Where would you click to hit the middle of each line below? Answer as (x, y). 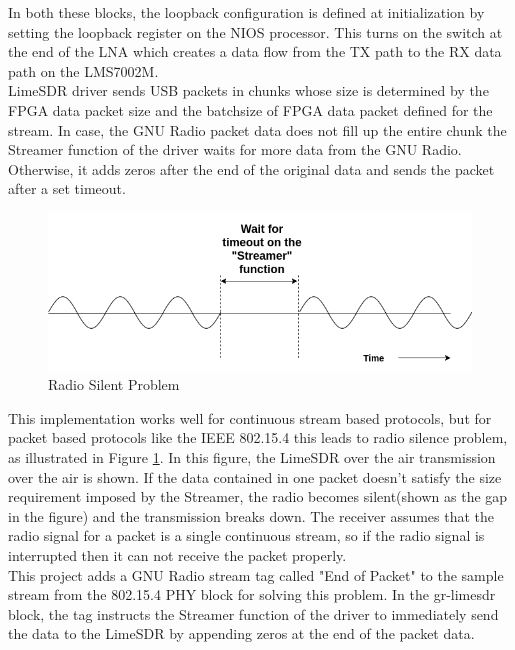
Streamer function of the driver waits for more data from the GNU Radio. (235, 149)
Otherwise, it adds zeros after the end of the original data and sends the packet (251, 168)
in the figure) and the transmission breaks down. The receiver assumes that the (251, 515)
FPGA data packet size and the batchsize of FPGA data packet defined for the (250, 109)
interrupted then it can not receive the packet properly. (177, 555)
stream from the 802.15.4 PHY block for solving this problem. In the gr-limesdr (252, 594)
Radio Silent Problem (114, 384)
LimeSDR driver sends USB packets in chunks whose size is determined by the (248, 90)
